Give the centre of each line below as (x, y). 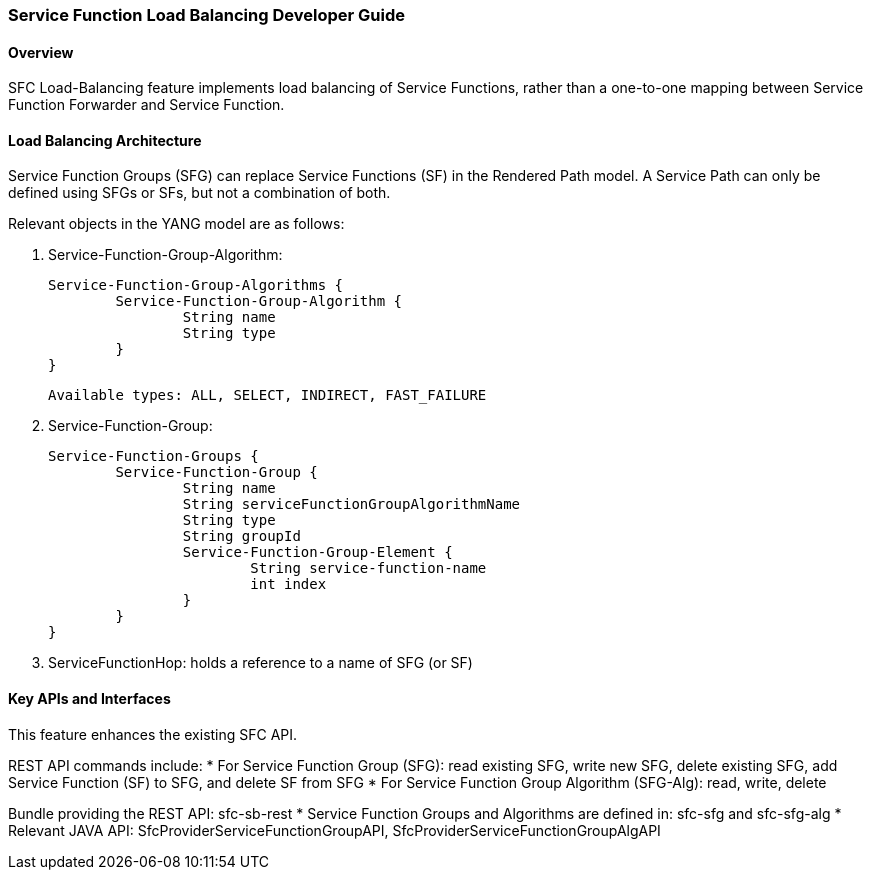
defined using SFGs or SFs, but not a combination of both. (199, 193)
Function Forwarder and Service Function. (146, 105)
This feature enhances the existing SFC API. (153, 734)
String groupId (241, 536)
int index (288, 584)
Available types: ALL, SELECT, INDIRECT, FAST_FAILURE (267, 395)
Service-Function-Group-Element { (317, 552)
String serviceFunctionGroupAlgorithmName (351, 504)
